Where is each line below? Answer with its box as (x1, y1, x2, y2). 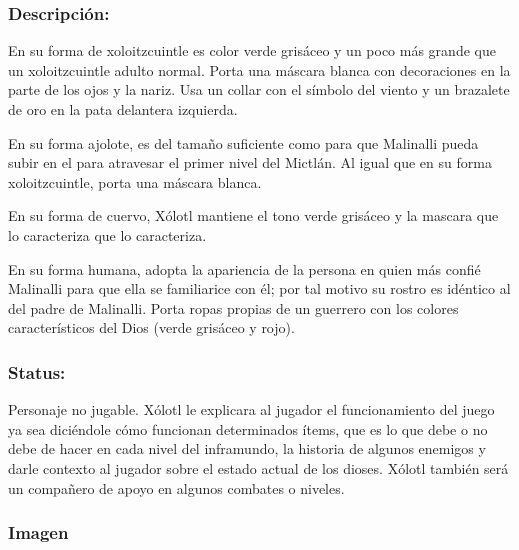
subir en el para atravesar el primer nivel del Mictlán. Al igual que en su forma (8, 152, 492, 173)
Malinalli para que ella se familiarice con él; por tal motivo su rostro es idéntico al (8, 278, 511, 299)
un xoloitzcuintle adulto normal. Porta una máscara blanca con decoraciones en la (8, 59, 511, 80)
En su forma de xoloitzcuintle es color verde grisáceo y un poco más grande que (8, 40, 496, 61)
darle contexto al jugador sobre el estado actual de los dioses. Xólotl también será (8, 457, 509, 478)
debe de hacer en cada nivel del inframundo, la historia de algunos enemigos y (8, 438, 486, 459)
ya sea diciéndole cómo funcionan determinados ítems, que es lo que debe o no (8, 418, 488, 439)
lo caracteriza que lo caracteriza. (8, 224, 207, 245)
